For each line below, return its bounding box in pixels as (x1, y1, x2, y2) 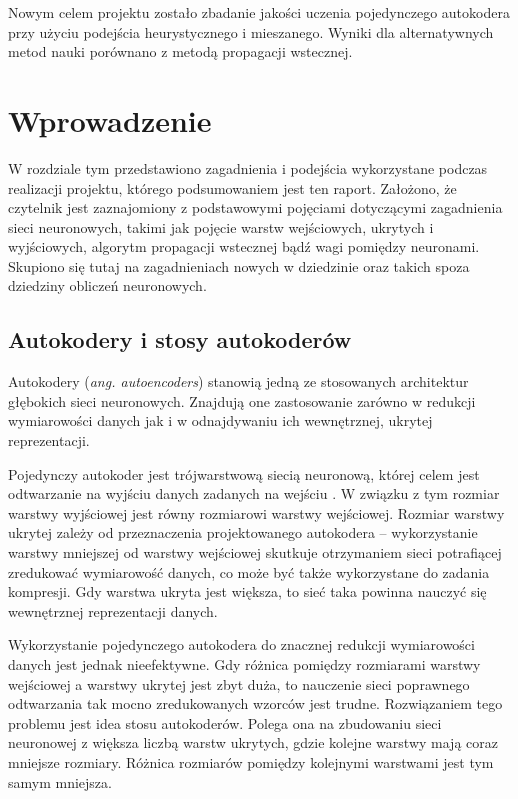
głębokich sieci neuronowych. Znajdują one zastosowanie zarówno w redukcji (8, 390, 476, 411)
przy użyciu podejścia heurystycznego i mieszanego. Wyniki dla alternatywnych (8, 21, 494, 42)
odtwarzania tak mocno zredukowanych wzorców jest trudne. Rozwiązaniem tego (8, 693, 503, 714)
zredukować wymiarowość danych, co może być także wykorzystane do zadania (8, 561, 490, 582)
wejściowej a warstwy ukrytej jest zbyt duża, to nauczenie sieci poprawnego (8, 673, 470, 694)
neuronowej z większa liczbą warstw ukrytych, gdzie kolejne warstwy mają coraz (8, 732, 498, 753)
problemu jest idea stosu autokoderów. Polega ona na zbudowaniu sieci (8, 712, 442, 733)
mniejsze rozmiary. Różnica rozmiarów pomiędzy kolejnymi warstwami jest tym (8, 751, 494, 772)
